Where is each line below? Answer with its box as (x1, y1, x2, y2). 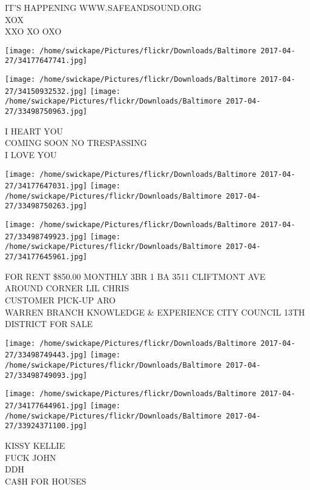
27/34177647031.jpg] (5, 182, 88, 191)
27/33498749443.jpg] (5, 351, 88, 360)
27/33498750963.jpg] (5, 107, 88, 116)
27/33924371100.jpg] (5, 422, 88, 431)
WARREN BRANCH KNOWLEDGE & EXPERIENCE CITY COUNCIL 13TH (5, 305, 305, 318)
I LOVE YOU (5, 148, 57, 161)
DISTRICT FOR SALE (5, 317, 93, 330)
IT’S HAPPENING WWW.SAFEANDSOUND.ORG (5, 1, 202, 13)
